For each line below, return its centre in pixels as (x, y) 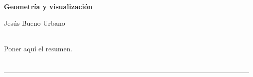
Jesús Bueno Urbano (35, 23)
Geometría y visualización (48, 6)
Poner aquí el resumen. (38, 48)
